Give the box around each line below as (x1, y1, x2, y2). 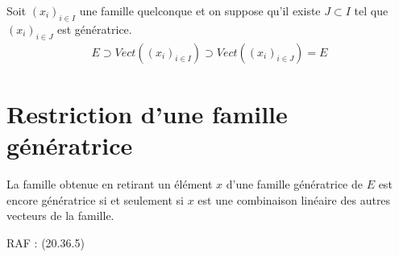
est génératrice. (57, 20, 132, 37)
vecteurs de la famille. (6, 207, 114, 224)
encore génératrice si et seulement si (6, 191, 185, 208)
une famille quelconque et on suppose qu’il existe (79, 2, 321, 19)
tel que (354, 2, 389, 19)
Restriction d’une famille (6, 97, 288, 130)
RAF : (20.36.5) (6, 234, 85, 251)
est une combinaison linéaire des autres (197, 191, 391, 208)
